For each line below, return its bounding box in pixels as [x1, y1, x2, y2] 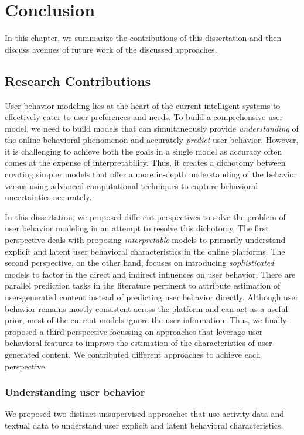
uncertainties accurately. [5, 191, 92, 203]
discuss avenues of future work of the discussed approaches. [5, 43, 217, 55]
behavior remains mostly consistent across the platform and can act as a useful [5, 302, 288, 314]
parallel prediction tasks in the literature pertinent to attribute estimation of [5, 279, 281, 292]
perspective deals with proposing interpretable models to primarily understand [5, 234, 286, 246]
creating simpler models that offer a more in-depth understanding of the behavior [5, 168, 298, 180]
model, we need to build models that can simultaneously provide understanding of [5, 122, 299, 134]
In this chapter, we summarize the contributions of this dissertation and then [5, 32, 282, 44]
